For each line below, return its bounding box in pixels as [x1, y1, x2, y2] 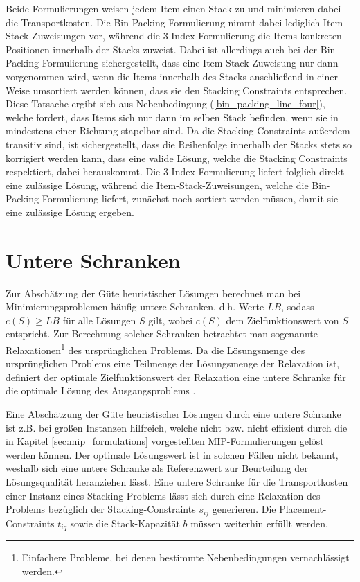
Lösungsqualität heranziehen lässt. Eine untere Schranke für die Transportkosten [6, 475, 348, 488]
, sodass [281, 299, 314, 314]
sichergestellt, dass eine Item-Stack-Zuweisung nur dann [101, 55, 339, 70]
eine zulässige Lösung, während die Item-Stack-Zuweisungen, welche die [6, 177, 309, 192]
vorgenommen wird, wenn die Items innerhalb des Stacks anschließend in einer [6, 69, 338, 83]
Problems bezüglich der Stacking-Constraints [6, 502, 196, 516]
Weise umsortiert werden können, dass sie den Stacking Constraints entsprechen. [6, 82, 348, 97]
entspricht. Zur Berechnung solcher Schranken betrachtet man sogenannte [6, 326, 318, 341]
